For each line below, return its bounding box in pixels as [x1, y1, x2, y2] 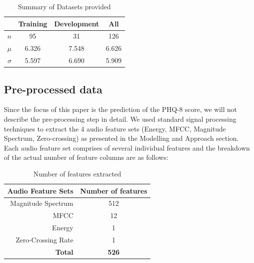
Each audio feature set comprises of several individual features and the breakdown [4, 142, 250, 153]
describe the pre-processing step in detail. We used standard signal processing [4, 114, 236, 124]
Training [18, 18, 47, 28]
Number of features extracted [33, 168, 122, 178]
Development [54, 18, 99, 28]
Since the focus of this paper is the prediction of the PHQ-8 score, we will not [4, 104, 237, 114]
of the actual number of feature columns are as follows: [4, 152, 169, 162]
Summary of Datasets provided [18, 1, 111, 11]
